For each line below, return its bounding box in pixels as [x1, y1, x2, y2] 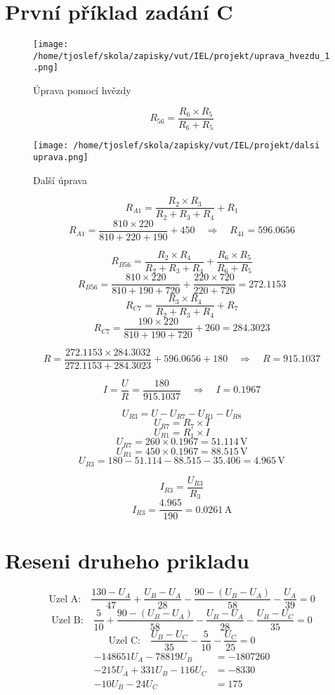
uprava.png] [33, 152, 88, 162]
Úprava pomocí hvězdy [33, 83, 131, 98]
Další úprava [33, 172, 87, 187]
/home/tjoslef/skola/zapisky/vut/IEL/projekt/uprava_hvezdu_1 [33, 51, 330, 61]
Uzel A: [48, 594, 81, 604]
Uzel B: [51, 615, 84, 625]
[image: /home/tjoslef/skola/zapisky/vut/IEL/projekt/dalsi [33, 141, 320, 151]
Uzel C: [108, 635, 140, 646]
